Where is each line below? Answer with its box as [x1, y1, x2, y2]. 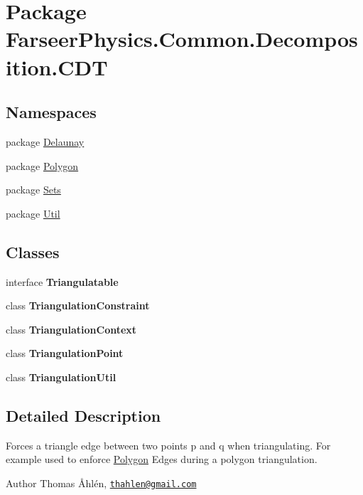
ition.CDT [6, 52, 108, 81]
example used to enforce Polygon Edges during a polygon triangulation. [6, 452, 318, 467]
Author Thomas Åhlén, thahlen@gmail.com [6, 475, 197, 490]
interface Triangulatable [6, 274, 119, 289]
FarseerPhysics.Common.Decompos [6, 24, 358, 53]
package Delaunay [6, 134, 85, 149]
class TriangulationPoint [6, 346, 124, 361]
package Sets [6, 182, 61, 197]
